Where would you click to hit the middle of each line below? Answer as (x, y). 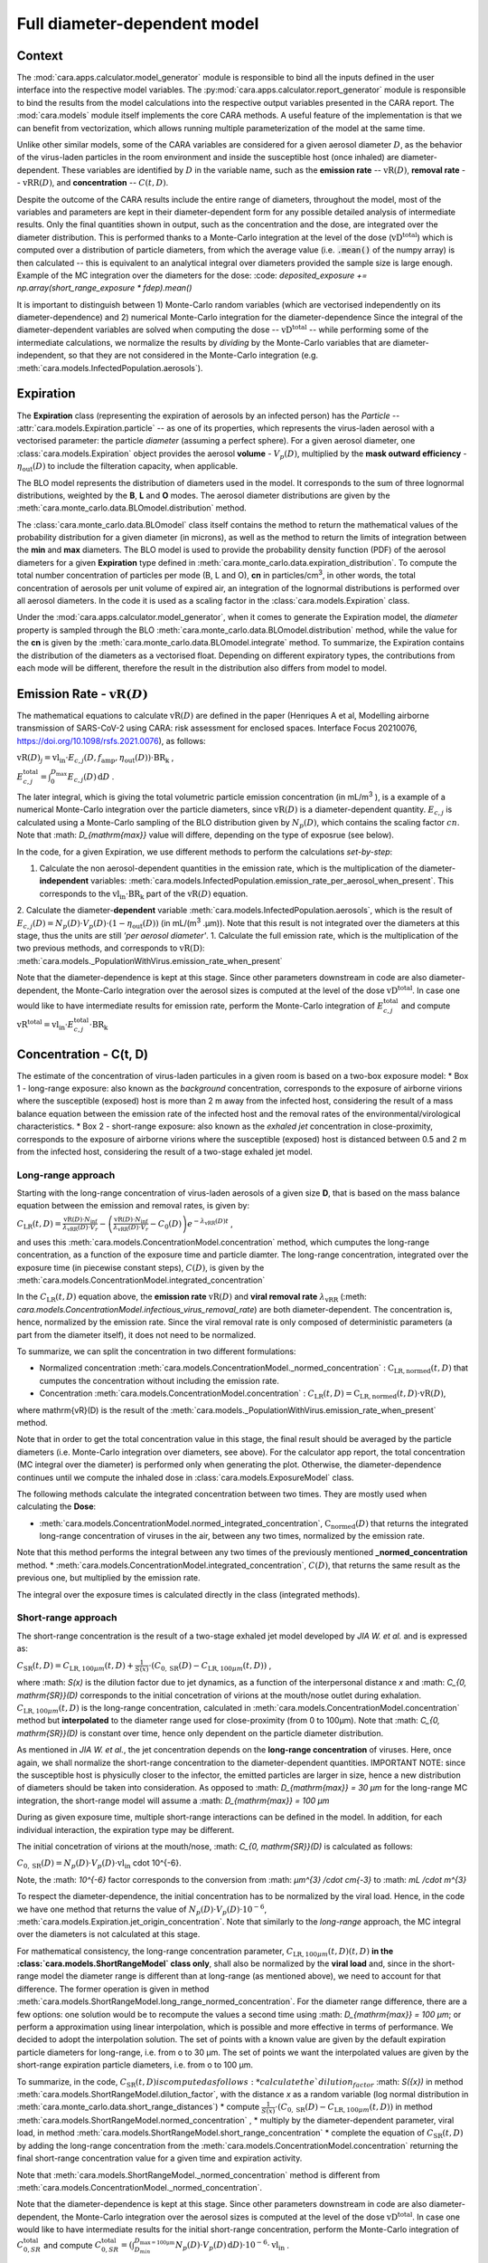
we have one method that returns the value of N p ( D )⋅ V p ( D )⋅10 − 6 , (142, 1909)
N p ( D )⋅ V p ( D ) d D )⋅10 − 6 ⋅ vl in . (232, 2246)
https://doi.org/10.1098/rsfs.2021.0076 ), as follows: (112, 740)
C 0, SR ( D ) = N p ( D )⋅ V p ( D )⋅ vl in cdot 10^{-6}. (99, 1864)
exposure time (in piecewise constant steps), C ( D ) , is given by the (141, 1267)
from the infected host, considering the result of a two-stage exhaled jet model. (165, 1151)
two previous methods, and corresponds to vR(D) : (111, 948)
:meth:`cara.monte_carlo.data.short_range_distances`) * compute (138, 2107)
